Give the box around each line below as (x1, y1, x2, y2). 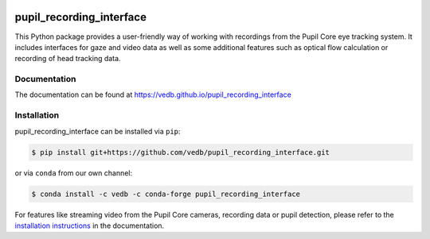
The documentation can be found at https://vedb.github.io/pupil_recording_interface (14, 90, 292, 99)
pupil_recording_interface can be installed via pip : (14, 126, 181, 136)
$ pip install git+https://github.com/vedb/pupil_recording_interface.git (31, 148, 330, 156)
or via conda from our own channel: (14, 168, 133, 178)
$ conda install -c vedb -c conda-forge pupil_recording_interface (31, 189, 301, 199)
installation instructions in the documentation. (14, 221, 165, 230)
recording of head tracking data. (14, 54, 121, 64)
